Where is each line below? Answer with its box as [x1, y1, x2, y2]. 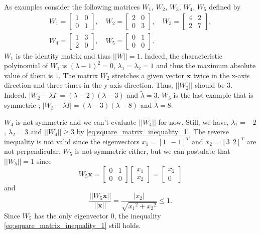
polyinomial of [4, 60, 48, 71]
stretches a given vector [112, 70, 185, 80]
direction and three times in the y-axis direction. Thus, [4, 80, 173, 90]
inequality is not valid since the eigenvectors [4, 136, 140, 146]
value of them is [4, 70, 53, 80]
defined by [209, 2, 241, 12]
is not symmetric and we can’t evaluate [16, 116, 137, 127]
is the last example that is [173, 90, 253, 100]
